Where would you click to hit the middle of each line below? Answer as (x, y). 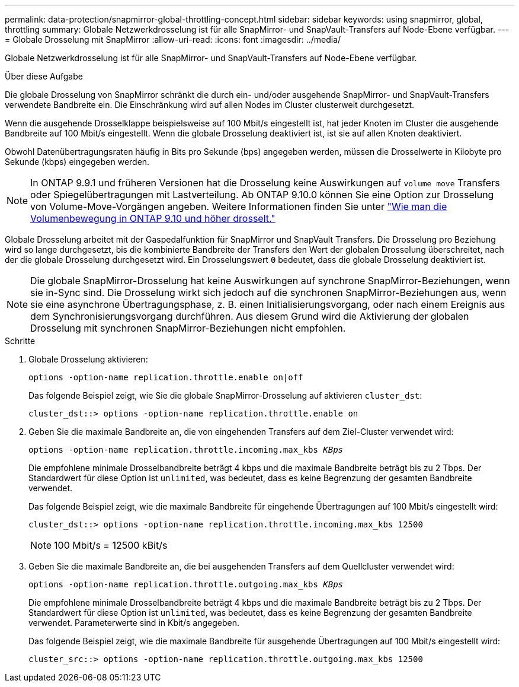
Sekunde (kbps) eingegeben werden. (77, 162)
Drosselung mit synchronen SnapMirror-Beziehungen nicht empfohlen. (188, 328)
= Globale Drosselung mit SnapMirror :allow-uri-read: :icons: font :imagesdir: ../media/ (173, 39)
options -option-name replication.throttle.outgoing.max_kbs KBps (186, 584)
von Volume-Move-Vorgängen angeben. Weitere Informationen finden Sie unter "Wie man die (239, 206)
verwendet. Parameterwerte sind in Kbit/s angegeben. (134, 623)
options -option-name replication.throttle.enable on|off (166, 377)
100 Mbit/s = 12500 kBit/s (111, 545)
